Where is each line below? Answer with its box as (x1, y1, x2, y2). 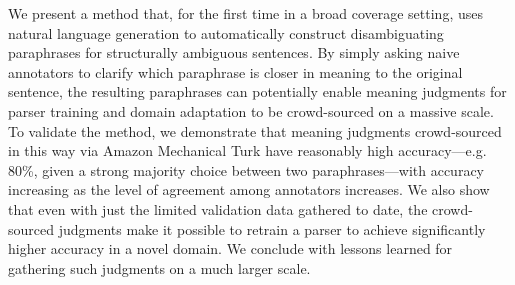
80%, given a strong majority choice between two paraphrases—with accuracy (8, 159, 484, 180)
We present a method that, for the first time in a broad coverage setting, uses (8, 3, 483, 23)
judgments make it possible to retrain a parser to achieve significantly (58, 218, 486, 239)
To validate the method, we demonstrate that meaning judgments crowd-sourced (8, 120, 502, 141)
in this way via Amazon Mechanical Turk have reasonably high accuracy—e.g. (8, 140, 487, 161)
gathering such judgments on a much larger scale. (8, 257, 311, 278)
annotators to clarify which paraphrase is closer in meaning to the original (8, 61, 463, 82)
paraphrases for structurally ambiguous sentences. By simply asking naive (8, 42, 460, 63)
